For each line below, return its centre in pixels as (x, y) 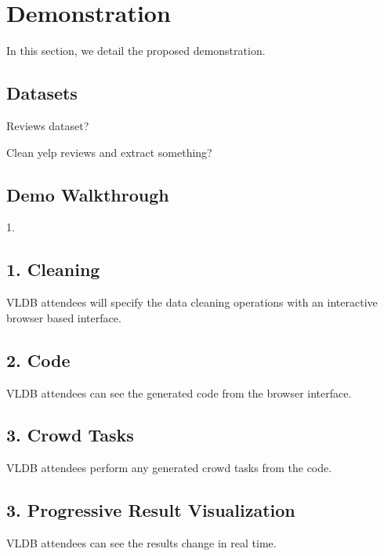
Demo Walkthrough (88, 194)
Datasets (42, 93)
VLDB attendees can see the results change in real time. (141, 543)
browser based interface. (64, 317)
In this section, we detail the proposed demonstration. (136, 51)
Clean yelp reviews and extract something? (109, 152)
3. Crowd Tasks (70, 435)
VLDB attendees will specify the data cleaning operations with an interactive (192, 302)
